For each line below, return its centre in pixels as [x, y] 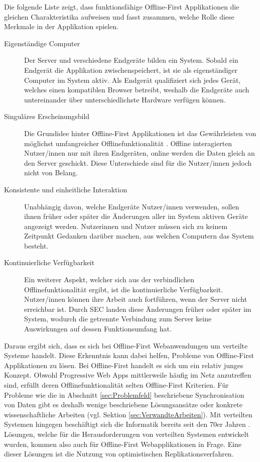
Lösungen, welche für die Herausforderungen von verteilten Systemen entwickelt [126, 434]
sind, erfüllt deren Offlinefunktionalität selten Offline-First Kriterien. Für [116, 385]
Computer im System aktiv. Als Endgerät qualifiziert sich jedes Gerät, [133, 80]
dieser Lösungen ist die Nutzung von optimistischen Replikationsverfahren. [119, 454]
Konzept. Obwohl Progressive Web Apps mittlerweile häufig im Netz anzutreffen [128, 375]
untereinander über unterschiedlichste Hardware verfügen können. [125, 99]
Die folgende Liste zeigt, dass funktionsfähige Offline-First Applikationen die [122, 7]
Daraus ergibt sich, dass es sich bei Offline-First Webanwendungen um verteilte [126, 345]
